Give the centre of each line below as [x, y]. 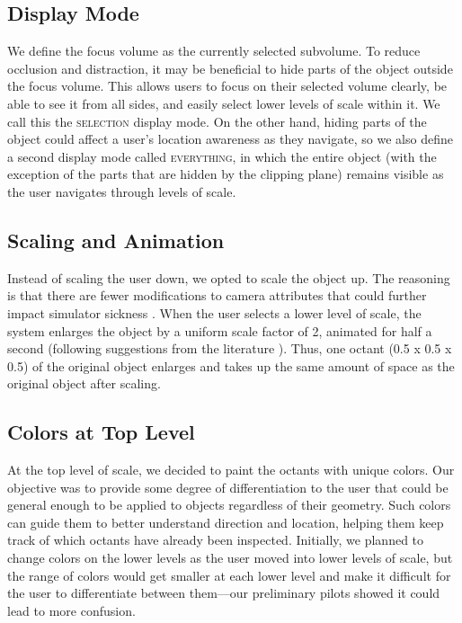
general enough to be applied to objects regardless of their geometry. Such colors [229, 505]
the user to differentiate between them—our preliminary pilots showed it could [224, 593]
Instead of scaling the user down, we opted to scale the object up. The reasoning [229, 277]
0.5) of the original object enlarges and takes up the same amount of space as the [231, 365]
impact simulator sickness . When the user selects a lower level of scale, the [214, 312]
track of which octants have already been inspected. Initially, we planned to [216, 540]
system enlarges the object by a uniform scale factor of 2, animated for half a [220, 330]
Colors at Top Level [101, 432]
